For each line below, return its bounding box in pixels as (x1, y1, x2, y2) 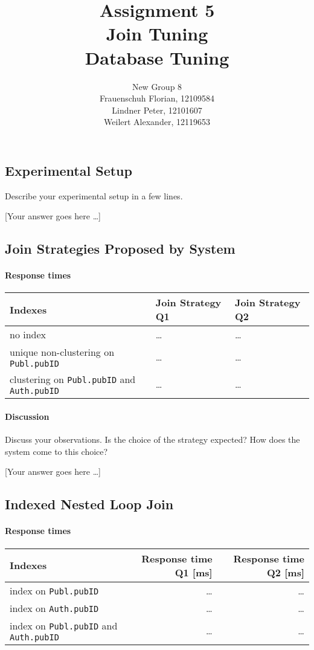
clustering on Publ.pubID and (10, 372, 136, 387)
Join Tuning (106, 21, 208, 46)
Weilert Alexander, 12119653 (104, 115, 210, 128)
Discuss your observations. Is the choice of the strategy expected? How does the (5, 433, 300, 446)
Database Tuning (85, 45, 229, 69)
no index (10, 327, 46, 342)
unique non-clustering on (10, 345, 115, 359)
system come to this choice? (5, 445, 108, 457)
